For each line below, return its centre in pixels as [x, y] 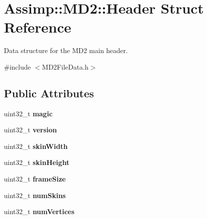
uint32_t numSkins [35, 195]
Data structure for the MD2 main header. [66, 50]
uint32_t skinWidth [36, 146]
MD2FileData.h [65, 66]
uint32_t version [31, 130]
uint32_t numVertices [39, 211]
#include [17, 66]
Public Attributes [49, 93]
